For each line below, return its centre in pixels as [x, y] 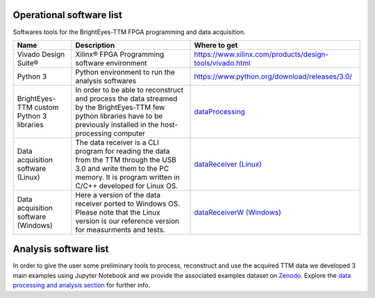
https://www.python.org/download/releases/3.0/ [273, 76]
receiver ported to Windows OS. [128, 204]
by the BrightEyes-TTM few [120, 107]
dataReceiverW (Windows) [237, 212]
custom [47, 107]
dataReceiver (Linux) [228, 164]
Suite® [28, 63]
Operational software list [68, 15]
